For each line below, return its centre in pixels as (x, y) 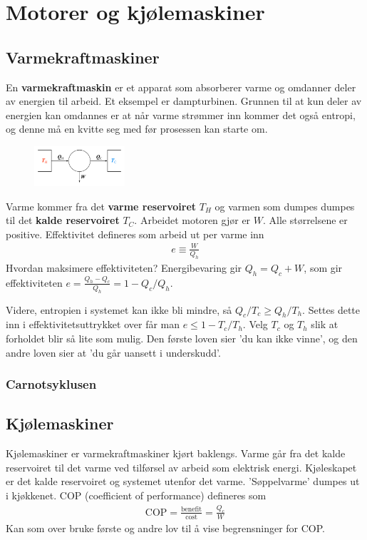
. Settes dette (331, 309)
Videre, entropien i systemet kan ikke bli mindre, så (119, 309)
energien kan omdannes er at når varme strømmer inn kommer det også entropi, (181, 114)
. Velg (255, 324)
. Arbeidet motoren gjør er (192, 220)
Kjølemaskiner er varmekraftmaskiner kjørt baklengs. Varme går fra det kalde (176, 453)
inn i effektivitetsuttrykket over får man (93, 324)
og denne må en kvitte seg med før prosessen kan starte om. (137, 129)
